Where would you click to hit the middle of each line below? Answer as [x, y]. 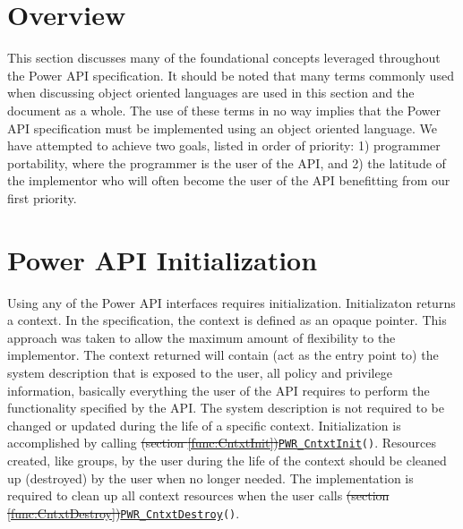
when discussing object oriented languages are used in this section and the [211, 93]
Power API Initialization [163, 259]
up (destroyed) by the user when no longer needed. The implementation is [210, 478]
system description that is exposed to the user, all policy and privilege [200, 372]
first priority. [42, 197]
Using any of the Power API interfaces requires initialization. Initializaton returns [231, 302]
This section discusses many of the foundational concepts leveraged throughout [224, 58]
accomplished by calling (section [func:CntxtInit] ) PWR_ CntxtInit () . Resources [222, 443]
